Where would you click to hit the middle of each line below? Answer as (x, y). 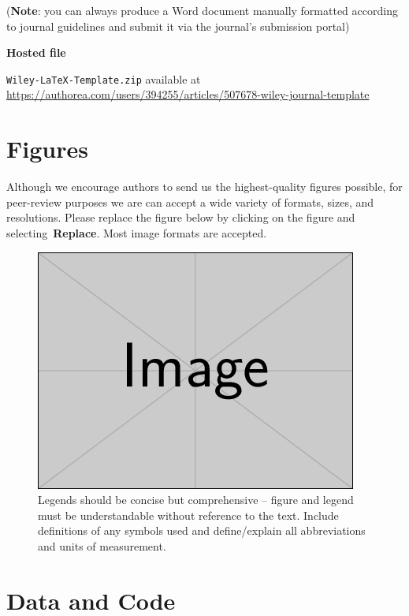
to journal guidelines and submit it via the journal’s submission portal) (178, 26)
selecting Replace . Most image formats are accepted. (137, 232)
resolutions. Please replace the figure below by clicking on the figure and (181, 217)
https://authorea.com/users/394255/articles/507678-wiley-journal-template (188, 94)
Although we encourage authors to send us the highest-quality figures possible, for (204, 187)
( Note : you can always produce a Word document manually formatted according (202, 10)
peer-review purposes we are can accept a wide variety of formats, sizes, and (190, 202)
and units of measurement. (102, 545)
